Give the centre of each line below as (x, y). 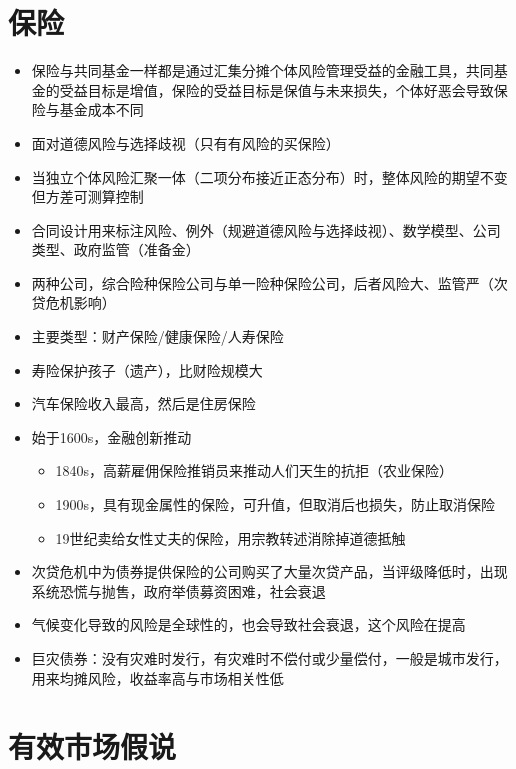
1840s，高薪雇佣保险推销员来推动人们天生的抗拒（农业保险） (254, 470)
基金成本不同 (101, 109)
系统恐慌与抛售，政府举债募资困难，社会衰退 (178, 590)
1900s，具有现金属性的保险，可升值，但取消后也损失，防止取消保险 (275, 504)
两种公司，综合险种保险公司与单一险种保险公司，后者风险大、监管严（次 (269, 282)
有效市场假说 (92, 746)
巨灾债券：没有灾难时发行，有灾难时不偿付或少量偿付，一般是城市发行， (269, 658)
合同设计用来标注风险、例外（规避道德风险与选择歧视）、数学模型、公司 (266, 229)
